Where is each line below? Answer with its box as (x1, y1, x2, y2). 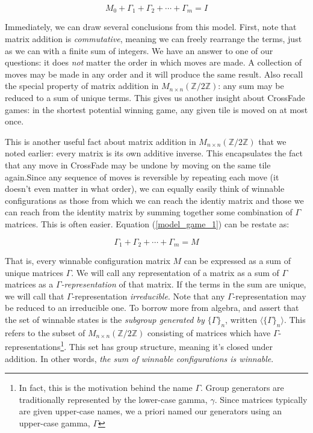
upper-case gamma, (19, 416, 90, 429)
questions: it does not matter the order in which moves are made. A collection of (5, 56, 302, 69)
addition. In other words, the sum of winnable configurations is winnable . (5, 352, 274, 364)
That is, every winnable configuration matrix (5, 254, 170, 266)
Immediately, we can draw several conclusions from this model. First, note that (5, 20, 297, 33)
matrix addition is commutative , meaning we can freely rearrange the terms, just (5, 32, 302, 45)
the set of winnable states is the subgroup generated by (5, 313, 205, 325)
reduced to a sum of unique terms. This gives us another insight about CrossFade (5, 91, 305, 104)
